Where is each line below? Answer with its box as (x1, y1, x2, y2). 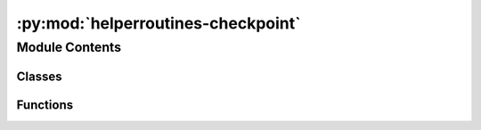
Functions (16, 97, 74, 112)
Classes (16, 69, 62, 84)
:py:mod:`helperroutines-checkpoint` (16, 13, 301, 33)
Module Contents (16, 39, 122, 55)
